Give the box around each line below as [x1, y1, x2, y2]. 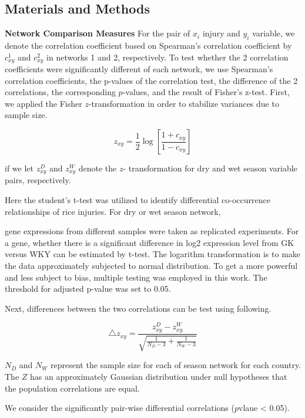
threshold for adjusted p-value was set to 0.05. [5, 282, 171, 295]
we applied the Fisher [5, 97, 82, 109]
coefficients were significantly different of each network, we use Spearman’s [5, 63, 273, 75]
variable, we [252, 27, 295, 39]
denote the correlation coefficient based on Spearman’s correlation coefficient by [5, 39, 292, 51]
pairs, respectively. [5, 174, 71, 186]
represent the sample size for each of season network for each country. [51, 359, 301, 371]
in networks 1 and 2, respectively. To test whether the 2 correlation [46, 50, 289, 63]
